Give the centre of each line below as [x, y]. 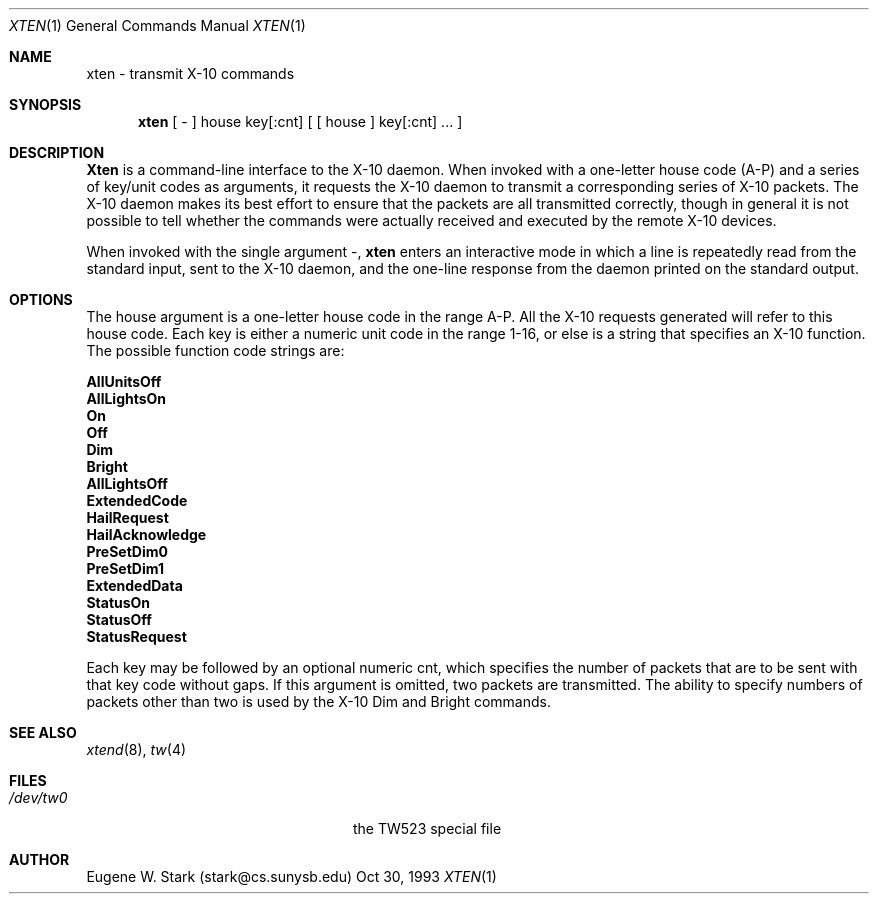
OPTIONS [41, 299]
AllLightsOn [126, 398]
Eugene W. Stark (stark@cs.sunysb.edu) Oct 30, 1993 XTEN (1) [291, 876]
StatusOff [119, 619]
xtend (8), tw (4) [136, 749]
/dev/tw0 [38, 797]
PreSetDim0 [127, 551]
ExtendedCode [137, 500]
